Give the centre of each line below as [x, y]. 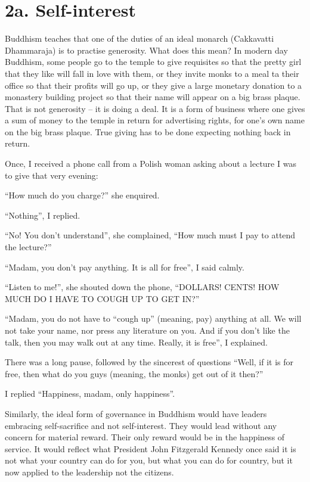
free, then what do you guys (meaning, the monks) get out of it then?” [134, 373]
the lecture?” [28, 247]
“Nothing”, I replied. [43, 215]
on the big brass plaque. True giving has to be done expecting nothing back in [148, 131]
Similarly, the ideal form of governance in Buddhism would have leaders [136, 413]
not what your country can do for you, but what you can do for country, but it [149, 460]
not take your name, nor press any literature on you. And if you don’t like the [147, 330]
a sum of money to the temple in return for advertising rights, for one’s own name [155, 120]
